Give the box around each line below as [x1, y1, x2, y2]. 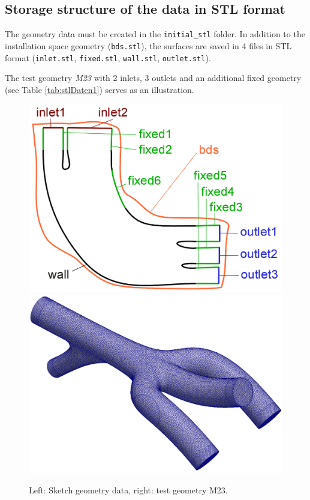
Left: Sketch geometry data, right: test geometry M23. [29, 483, 228, 496]
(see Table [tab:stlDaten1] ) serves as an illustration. [5, 83, 194, 95]
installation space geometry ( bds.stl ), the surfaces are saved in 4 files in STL [5, 39, 292, 52]
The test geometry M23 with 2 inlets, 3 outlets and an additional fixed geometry [5, 71, 302, 84]
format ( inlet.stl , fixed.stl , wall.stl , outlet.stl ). [5, 51, 211, 64]
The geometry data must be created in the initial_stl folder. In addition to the [5, 28, 305, 40]
